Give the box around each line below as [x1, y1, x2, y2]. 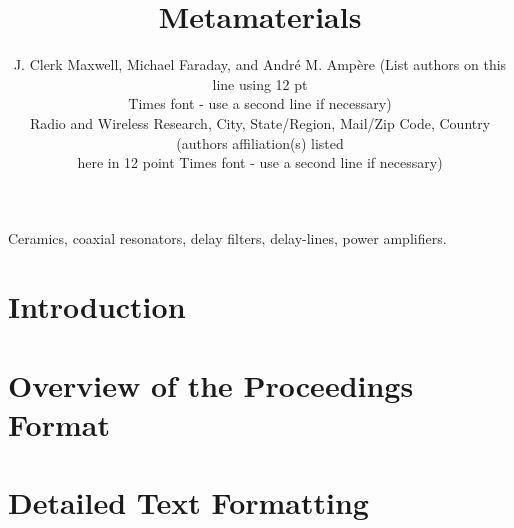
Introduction [8, 286, 186, 327]
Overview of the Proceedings [8, 364, 414, 405]
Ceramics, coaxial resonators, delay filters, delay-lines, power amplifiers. [8, 227, 447, 248]
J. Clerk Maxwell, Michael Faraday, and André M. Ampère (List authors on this [13, 54, 507, 75]
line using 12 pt [212, 73, 308, 94]
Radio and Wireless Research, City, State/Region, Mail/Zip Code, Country [29, 112, 491, 133]
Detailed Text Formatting [8, 482, 369, 523]
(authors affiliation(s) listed [176, 132, 344, 153]
